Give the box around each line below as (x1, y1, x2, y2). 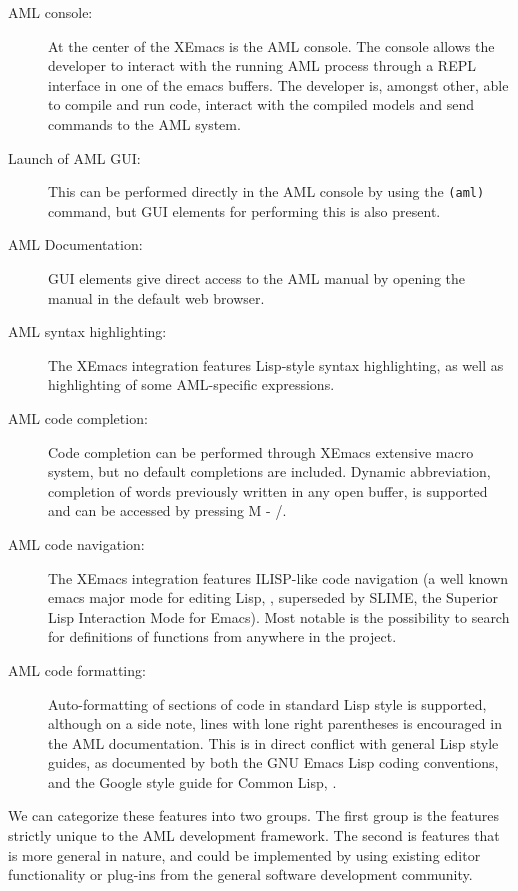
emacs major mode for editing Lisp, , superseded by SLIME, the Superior (48, 587, 498, 608)
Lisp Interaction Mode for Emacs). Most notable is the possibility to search (48, 606, 510, 627)
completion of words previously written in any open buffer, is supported (48, 480, 488, 501)
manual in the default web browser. (48, 287, 265, 308)
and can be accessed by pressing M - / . (48, 500, 287, 521)
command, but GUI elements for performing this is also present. (48, 200, 441, 221)
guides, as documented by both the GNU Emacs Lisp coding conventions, (48, 752, 499, 773)
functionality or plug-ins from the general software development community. (8, 864, 473, 885)
